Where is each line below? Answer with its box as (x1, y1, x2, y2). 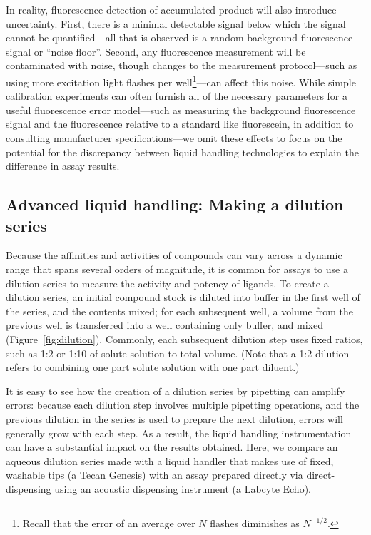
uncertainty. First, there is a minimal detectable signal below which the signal (6, 16, 346, 31)
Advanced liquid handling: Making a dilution (6, 193, 344, 215)
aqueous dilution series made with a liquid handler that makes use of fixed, (6, 453, 334, 468)
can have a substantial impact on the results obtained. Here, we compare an (6, 439, 338, 454)
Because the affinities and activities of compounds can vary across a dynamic (6, 248, 342, 263)
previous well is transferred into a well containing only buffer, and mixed (6, 317, 323, 332)
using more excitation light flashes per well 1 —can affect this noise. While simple (6, 72, 356, 89)
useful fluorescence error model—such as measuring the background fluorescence (6, 102, 356, 117)
